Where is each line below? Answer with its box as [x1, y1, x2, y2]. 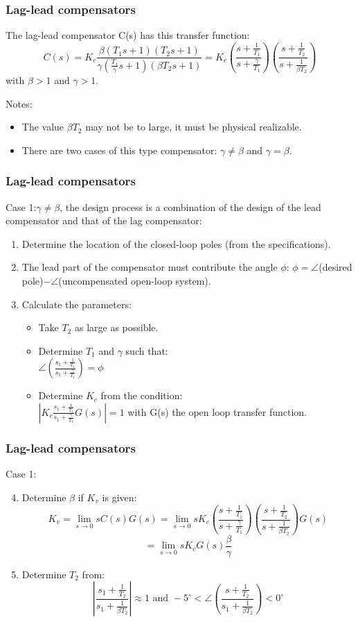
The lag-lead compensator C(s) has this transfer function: [6, 28, 250, 42]
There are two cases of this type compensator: [21, 142, 217, 157]
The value [21, 119, 64, 134]
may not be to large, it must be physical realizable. [85, 119, 302, 134]
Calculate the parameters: [21, 296, 132, 311]
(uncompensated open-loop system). [58, 273, 211, 287]
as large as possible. [74, 320, 159, 335]
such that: [125, 343, 168, 358]
